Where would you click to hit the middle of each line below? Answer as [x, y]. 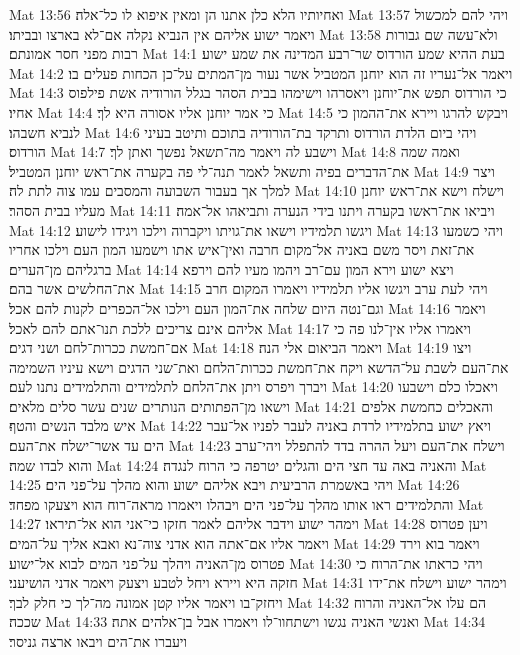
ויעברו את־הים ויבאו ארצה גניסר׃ [98, 641]
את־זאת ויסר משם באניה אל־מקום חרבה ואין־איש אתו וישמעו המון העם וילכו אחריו [242, 249]
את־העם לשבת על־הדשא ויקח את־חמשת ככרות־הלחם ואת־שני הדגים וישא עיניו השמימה [259, 366]
